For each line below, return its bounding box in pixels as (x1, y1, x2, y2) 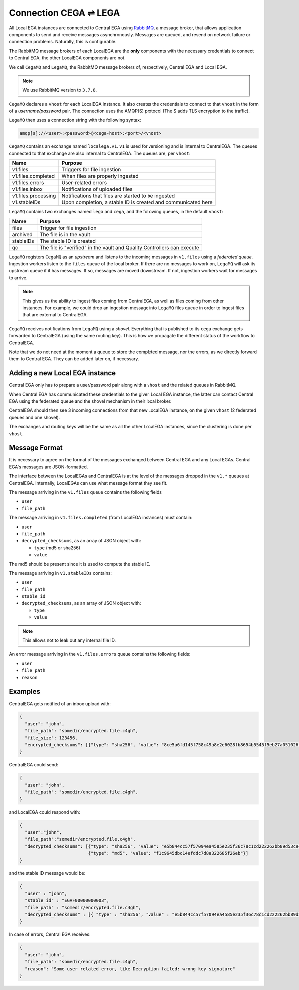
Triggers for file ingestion (61, 166, 121, 173)
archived (12, 231, 33, 238)
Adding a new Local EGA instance (9, 369, 116, 377)
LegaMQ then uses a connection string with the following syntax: (9, 117, 141, 123)
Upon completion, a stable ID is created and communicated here (61, 199, 213, 206)
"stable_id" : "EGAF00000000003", (25, 898, 110, 903)
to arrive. (9, 275, 28, 281)
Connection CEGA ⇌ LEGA (9, 7, 120, 18)
